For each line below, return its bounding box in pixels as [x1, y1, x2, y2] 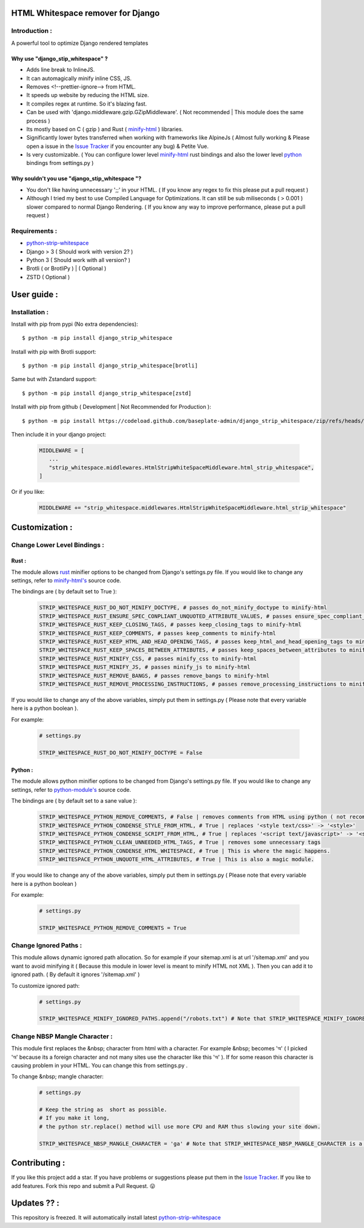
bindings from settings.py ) [26, 160, 94, 167]
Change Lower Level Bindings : [11, 541, 104, 549]
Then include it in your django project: [11, 431, 106, 438]
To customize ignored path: [11, 982, 80, 989]
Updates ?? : [11, 1198, 60, 1209]
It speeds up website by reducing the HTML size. [26, 92, 149, 99]
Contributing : [11, 1158, 66, 1168]
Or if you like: [11, 488, 45, 496]
